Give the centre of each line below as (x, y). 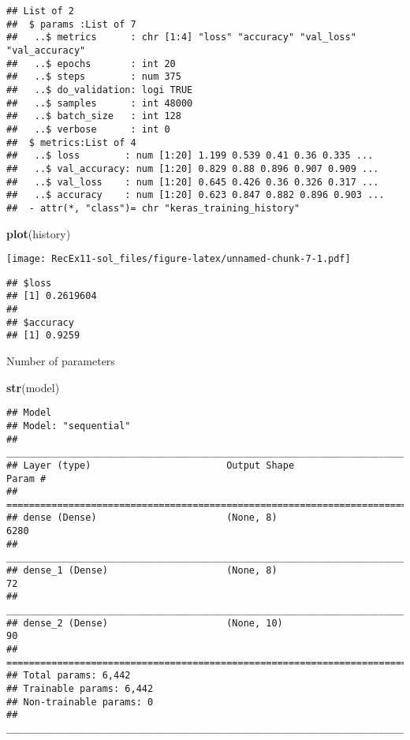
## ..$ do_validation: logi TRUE (100, 90)
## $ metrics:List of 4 (71, 142)
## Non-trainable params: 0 (80, 702)
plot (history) (39, 233)
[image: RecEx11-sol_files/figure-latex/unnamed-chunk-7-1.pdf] (179, 259)
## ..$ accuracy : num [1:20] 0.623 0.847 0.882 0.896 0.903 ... (196, 195)
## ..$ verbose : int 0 (88, 129)
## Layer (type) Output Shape (151, 465)
